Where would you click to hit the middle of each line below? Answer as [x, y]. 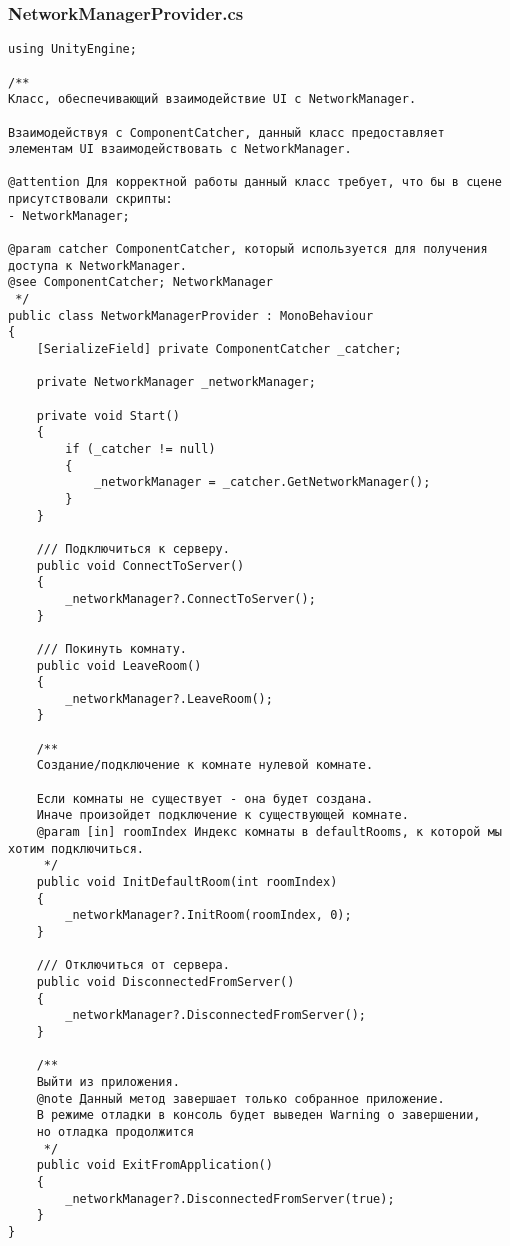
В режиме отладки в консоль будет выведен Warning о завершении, [258, 1115]
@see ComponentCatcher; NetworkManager [140, 282]
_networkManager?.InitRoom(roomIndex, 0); [208, 915]
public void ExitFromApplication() [154, 1165]
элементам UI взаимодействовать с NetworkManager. [180, 149]
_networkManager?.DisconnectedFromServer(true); [230, 1198]
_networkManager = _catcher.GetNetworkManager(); [262, 482]
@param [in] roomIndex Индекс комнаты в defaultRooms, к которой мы [269, 832]
